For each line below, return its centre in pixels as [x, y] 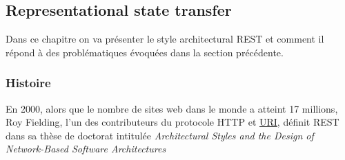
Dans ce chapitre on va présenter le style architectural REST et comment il [165, 39]
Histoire [28, 83]
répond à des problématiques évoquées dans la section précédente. [145, 52]
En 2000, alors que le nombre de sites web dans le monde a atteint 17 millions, [172, 108]
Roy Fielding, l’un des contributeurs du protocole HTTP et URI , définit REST [172, 122]
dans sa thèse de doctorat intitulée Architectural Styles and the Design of [160, 135]
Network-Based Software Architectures [86, 149]
